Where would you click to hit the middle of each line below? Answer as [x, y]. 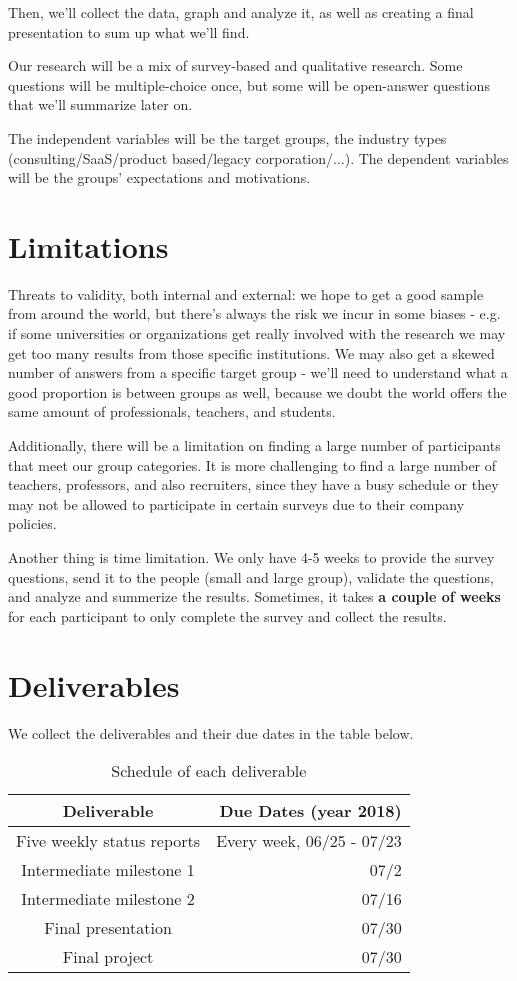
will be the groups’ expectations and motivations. [159, 177]
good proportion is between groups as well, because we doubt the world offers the [257, 391]
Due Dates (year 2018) [310, 811]
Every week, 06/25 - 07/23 [309, 841]
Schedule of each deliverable [209, 771]
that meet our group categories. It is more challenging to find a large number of [252, 464]
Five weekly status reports [108, 841]
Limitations [88, 245]
